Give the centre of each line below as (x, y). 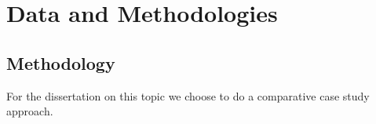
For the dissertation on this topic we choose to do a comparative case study (188, 95)
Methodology (61, 62)
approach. (30, 111)
